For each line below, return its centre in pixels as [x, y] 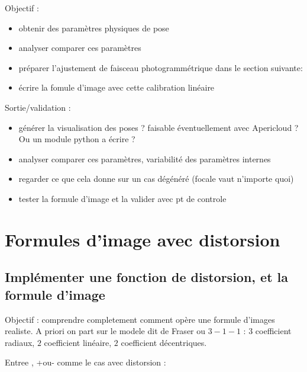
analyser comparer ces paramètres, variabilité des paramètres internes [145, 158]
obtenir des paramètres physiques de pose [94, 28]
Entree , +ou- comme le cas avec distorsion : [85, 362]
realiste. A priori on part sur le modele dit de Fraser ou [105, 331]
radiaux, [20, 342]
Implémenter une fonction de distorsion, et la [147, 277]
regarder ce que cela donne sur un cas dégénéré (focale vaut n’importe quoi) [156, 179]
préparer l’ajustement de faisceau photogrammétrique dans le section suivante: [161, 67]
